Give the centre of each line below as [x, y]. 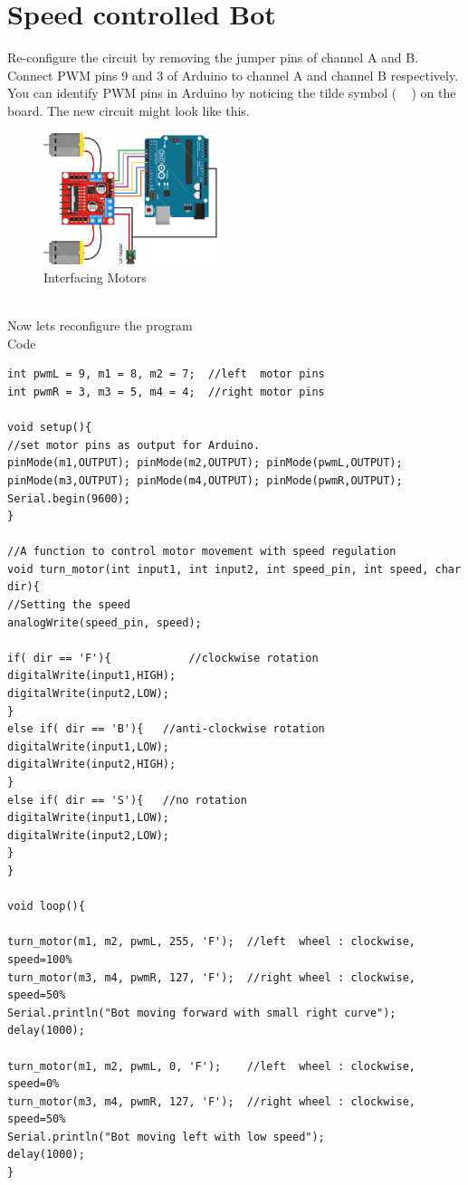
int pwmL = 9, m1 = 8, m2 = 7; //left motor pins [166, 374]
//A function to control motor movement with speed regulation [202, 552]
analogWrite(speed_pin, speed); [105, 622]
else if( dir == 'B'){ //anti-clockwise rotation [166, 729]
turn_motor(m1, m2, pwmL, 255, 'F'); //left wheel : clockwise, [212, 942]
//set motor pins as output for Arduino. [134, 445]
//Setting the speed [69, 605]
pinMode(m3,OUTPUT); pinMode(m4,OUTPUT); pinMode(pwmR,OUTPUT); [205, 480]
